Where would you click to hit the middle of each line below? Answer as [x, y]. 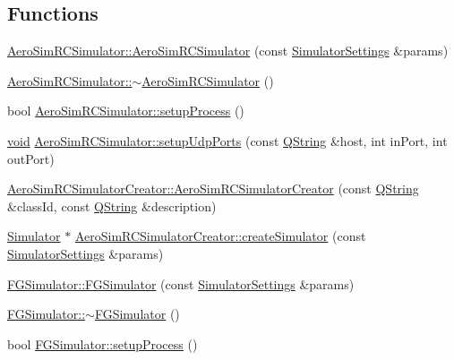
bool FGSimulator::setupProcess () [103, 343]
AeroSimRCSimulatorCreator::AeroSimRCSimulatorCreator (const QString [213, 189]
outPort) [31, 158]
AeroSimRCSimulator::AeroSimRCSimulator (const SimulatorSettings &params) [228, 51]
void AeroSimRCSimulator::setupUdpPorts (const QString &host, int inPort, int [227, 140]
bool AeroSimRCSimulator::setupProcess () [126, 111]
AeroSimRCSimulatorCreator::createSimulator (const [220, 236]
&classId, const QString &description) [112, 206]
